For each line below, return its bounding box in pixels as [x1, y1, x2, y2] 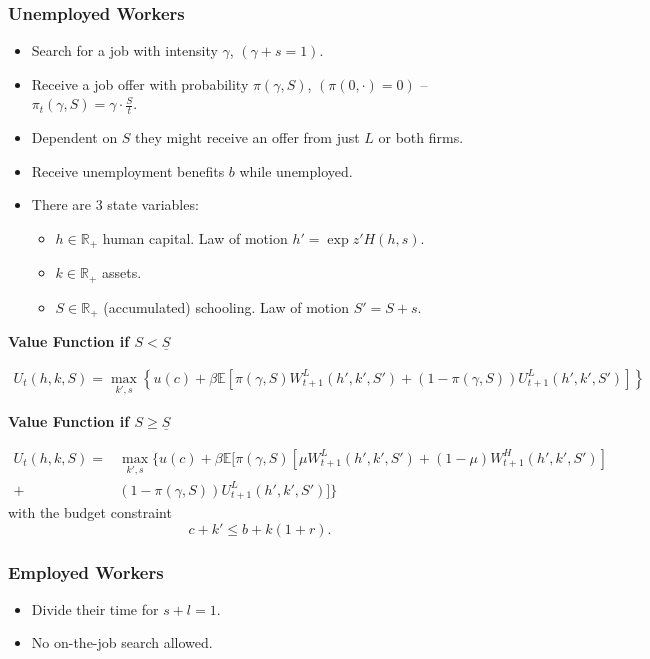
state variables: [107, 194, 199, 215]
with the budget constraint [8, 502, 172, 523]
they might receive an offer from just [135, 127, 360, 148]
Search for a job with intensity [31, 40, 218, 61]
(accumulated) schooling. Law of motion [103, 296, 349, 317]
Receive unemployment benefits [31, 160, 225, 181]
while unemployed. [239, 160, 353, 181]
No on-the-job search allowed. [31, 632, 213, 653]
